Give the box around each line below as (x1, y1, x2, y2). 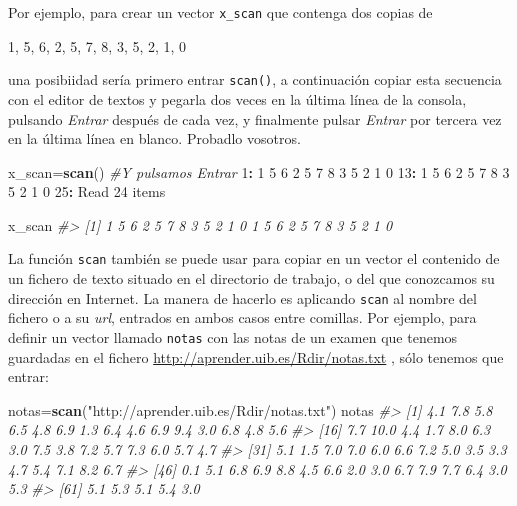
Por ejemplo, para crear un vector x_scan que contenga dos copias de (8, 2, 433, 22)
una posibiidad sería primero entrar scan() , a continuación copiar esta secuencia (8, 69, 502, 90)
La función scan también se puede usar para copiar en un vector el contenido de (8, 248, 500, 269)
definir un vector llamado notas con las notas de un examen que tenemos (8, 326, 458, 347)
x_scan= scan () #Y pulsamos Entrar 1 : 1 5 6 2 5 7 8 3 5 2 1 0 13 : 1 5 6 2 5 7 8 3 (8, 161, 510, 182)
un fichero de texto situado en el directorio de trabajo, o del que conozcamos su (8, 268, 495, 289)
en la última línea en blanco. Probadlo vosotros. (8, 128, 301, 149)
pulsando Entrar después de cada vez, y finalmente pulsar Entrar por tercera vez (8, 108, 502, 129)
